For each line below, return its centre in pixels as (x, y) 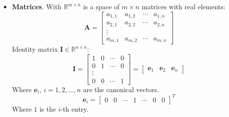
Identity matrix (35, 49)
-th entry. (75, 108)
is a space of (101, 6)
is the (48, 108)
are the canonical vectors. (121, 89)
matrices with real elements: (183, 6)
